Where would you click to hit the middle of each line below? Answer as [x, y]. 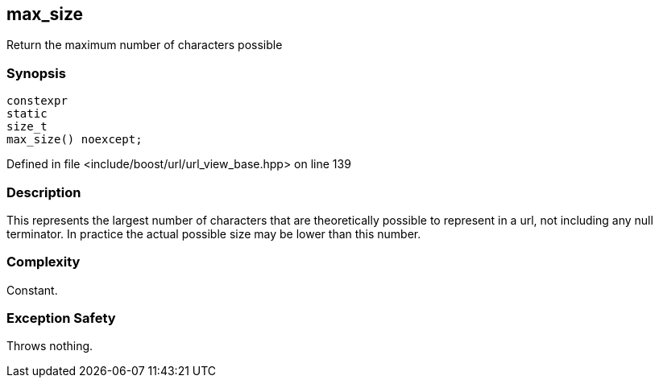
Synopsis [36, 73]
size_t [27, 127]
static [27, 114]
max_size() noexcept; [75, 140]
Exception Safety [61, 318]
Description [44, 192]
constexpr [37, 101]
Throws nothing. [50, 346]
